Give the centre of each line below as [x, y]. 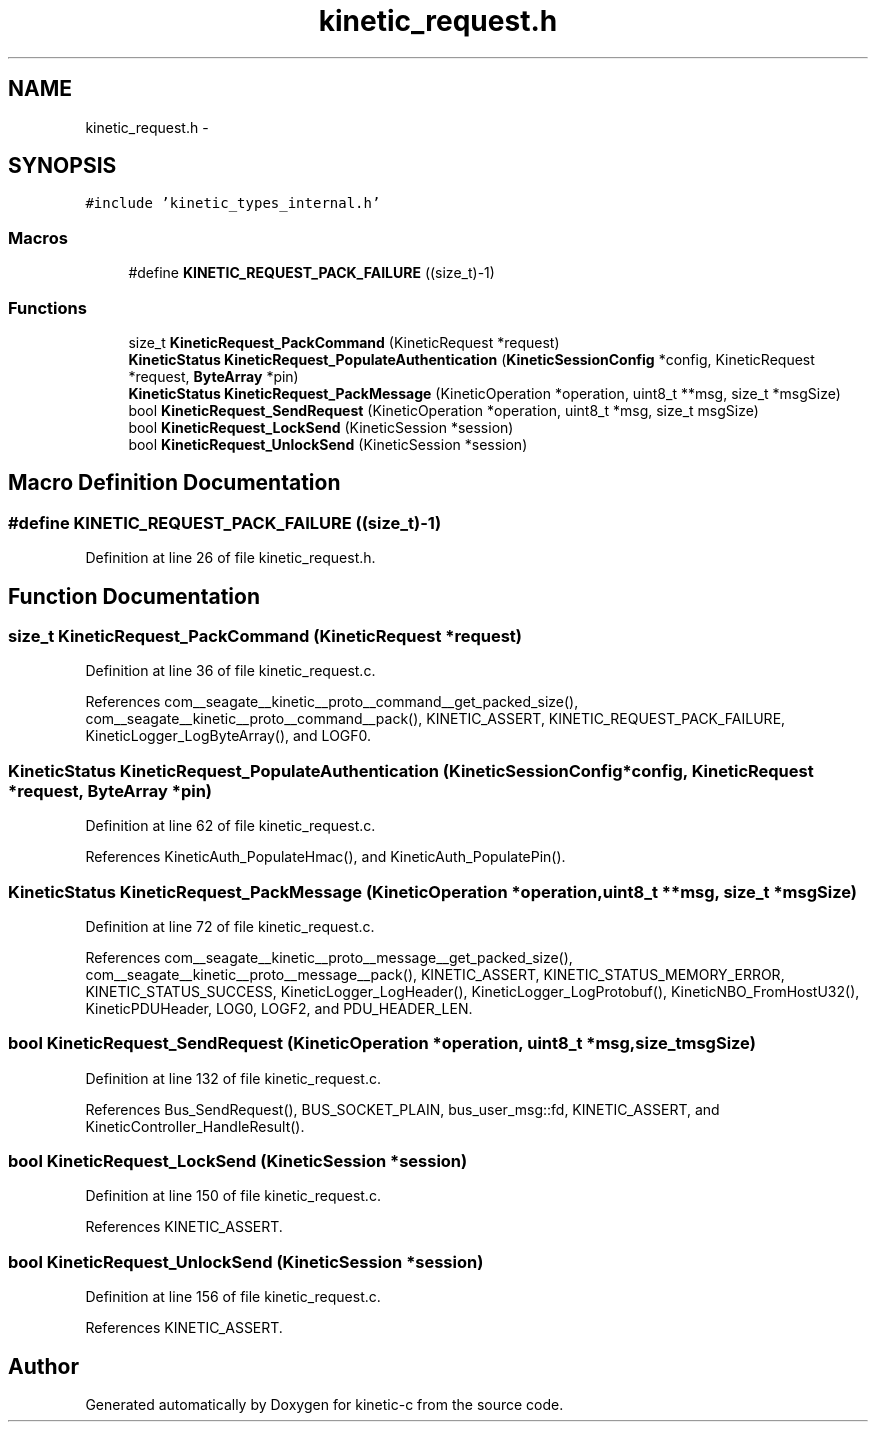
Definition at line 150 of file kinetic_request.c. [233, 1196]
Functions [47, 307]
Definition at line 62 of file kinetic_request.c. [230, 826]
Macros [38, 237]
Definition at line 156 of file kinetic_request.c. [233, 1297]
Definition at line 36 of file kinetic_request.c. [230, 671]
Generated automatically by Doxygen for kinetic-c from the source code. [324, 1404]
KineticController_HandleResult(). [195, 1126]
